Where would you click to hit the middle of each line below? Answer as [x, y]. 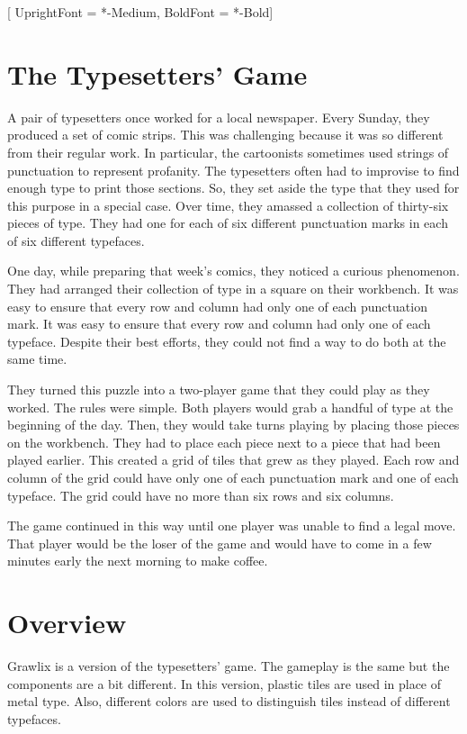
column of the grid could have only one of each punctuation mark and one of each [233, 477]
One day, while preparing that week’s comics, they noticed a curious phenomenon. [233, 271]
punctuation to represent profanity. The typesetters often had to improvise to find [233, 170]
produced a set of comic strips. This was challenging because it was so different [225, 135]
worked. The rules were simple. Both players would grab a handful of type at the [230, 407]
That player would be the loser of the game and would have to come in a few [220, 543]
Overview [67, 623]
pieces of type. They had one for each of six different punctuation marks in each [228, 223]
